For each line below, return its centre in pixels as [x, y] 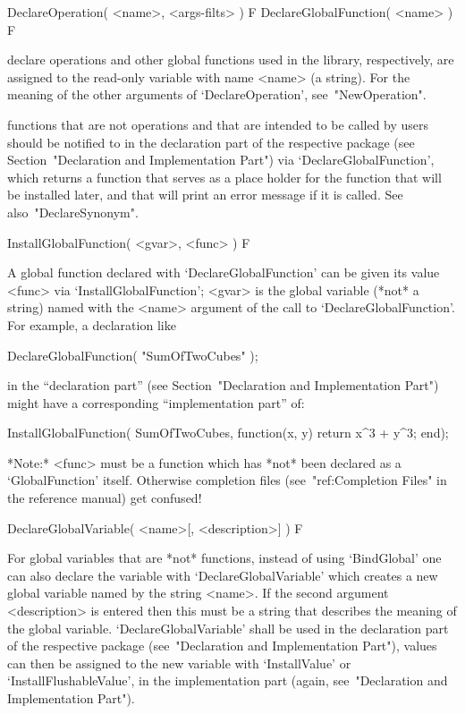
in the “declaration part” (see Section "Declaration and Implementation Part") [223, 385]
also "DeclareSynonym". [73, 212]
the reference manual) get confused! [105, 498]
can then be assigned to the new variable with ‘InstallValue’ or [179, 663]
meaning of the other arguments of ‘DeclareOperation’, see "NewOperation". [217, 94]
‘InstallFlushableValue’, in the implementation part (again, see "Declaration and [228, 680]
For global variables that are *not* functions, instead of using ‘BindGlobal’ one [224, 558]
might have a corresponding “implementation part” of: [156, 402]
